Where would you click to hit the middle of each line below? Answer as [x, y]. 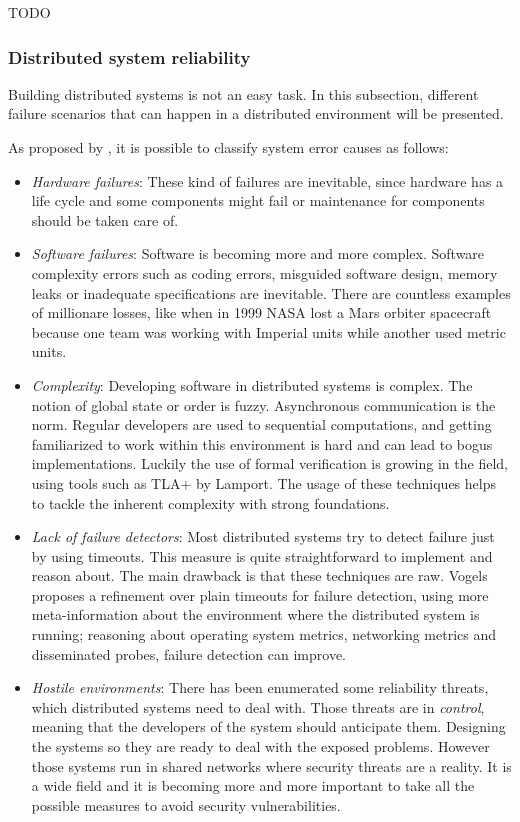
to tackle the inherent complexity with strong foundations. [210, 502]
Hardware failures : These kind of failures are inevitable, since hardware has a [267, 180]
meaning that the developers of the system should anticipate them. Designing [268, 726]
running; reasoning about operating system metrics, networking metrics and [263, 634]
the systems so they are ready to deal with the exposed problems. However [260, 746]
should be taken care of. [105, 219]
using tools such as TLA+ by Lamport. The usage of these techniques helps [263, 482]
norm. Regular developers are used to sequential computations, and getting [261, 424]
